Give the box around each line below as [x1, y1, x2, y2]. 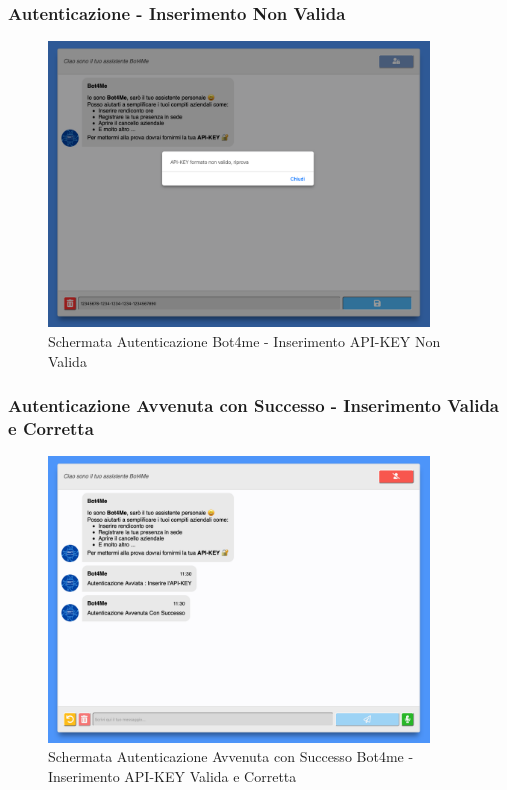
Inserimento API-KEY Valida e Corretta [48, 765, 297, 786]
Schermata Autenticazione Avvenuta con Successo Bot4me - [48, 746, 414, 767]
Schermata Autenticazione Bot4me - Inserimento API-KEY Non [48, 331, 441, 351]
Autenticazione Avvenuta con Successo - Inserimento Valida [8, 393, 499, 418]
